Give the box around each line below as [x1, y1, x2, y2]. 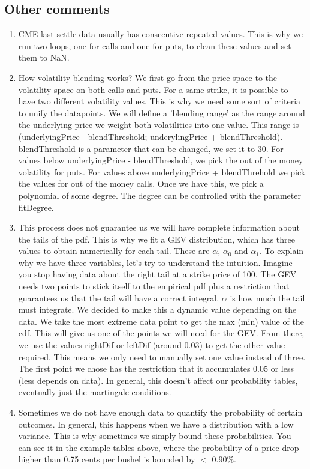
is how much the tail [230, 291, 305, 304]
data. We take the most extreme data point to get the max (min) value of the [18, 315, 304, 327]
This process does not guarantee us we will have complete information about [18, 221, 300, 234]
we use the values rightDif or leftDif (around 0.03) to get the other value [18, 339, 285, 351]
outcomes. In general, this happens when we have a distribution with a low [18, 417, 294, 430]
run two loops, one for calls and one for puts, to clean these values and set [18, 39, 291, 52]
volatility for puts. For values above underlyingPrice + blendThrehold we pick [18, 165, 306, 178]
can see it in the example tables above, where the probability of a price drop [18, 441, 299, 453]
